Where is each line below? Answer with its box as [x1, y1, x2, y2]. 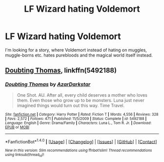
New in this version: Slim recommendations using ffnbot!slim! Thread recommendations [5, 148, 152, 153]
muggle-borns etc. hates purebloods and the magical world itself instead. [5, 52, 153, 58]
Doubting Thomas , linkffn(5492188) [5, 66, 117, 75]
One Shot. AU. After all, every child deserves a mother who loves [17, 92, 147, 98]
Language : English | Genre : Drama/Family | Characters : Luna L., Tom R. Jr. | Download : [5, 121, 152, 125]
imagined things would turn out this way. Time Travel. [17, 102, 125, 108]
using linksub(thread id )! [5, 152, 44, 158]
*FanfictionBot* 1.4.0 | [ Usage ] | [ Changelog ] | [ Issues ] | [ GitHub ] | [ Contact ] [5, 138, 157, 144]
